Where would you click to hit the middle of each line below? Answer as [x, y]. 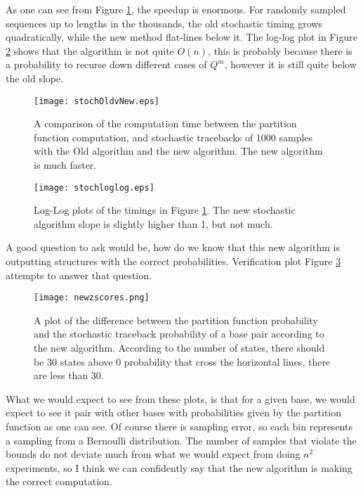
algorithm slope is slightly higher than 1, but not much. [153, 223]
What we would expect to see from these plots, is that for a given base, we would [180, 398]
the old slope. [35, 78]
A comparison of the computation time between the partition [165, 123]
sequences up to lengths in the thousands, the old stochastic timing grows [164, 23]
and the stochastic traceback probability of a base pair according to [179, 334]
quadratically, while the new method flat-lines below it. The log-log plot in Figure [181, 37]
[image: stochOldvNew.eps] [97, 101]
